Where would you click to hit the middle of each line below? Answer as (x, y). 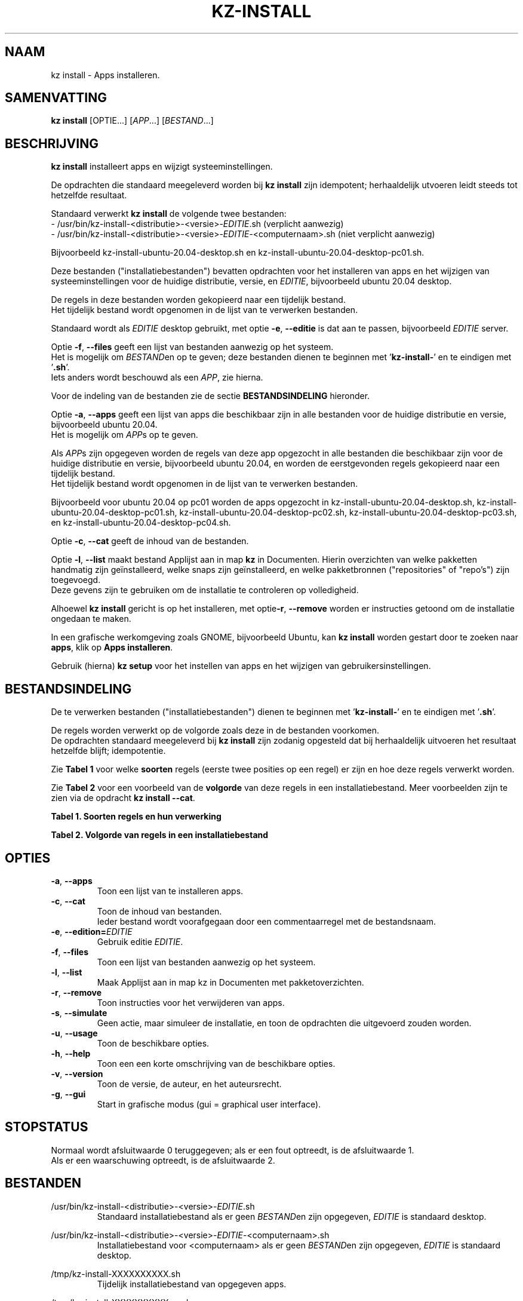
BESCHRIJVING (52, 143)
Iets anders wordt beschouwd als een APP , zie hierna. (157, 378)
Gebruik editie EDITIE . (140, 941)
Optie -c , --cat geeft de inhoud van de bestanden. (150, 541)
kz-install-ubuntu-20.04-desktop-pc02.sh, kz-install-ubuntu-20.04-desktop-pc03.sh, (348, 513)
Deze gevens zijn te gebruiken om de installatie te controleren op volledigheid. (205, 590)
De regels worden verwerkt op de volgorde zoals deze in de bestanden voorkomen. (215, 731)
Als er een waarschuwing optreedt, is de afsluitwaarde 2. (163, 1160)
